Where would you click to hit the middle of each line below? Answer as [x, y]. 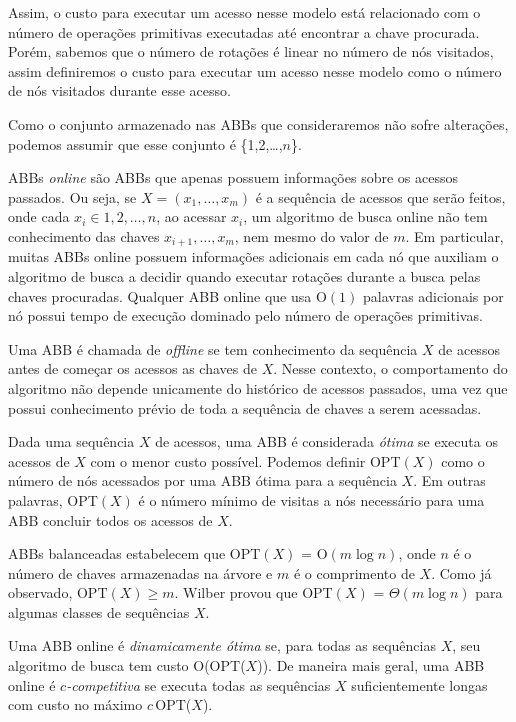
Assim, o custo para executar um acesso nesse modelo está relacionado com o [244, 12]
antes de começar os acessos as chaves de [132, 368]
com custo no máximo [75, 704]
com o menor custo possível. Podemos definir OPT [245, 460]
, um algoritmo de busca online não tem [365, 216]
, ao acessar [191, 216]
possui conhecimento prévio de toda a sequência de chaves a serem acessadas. [245, 407]
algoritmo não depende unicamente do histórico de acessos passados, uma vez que [258, 387]
